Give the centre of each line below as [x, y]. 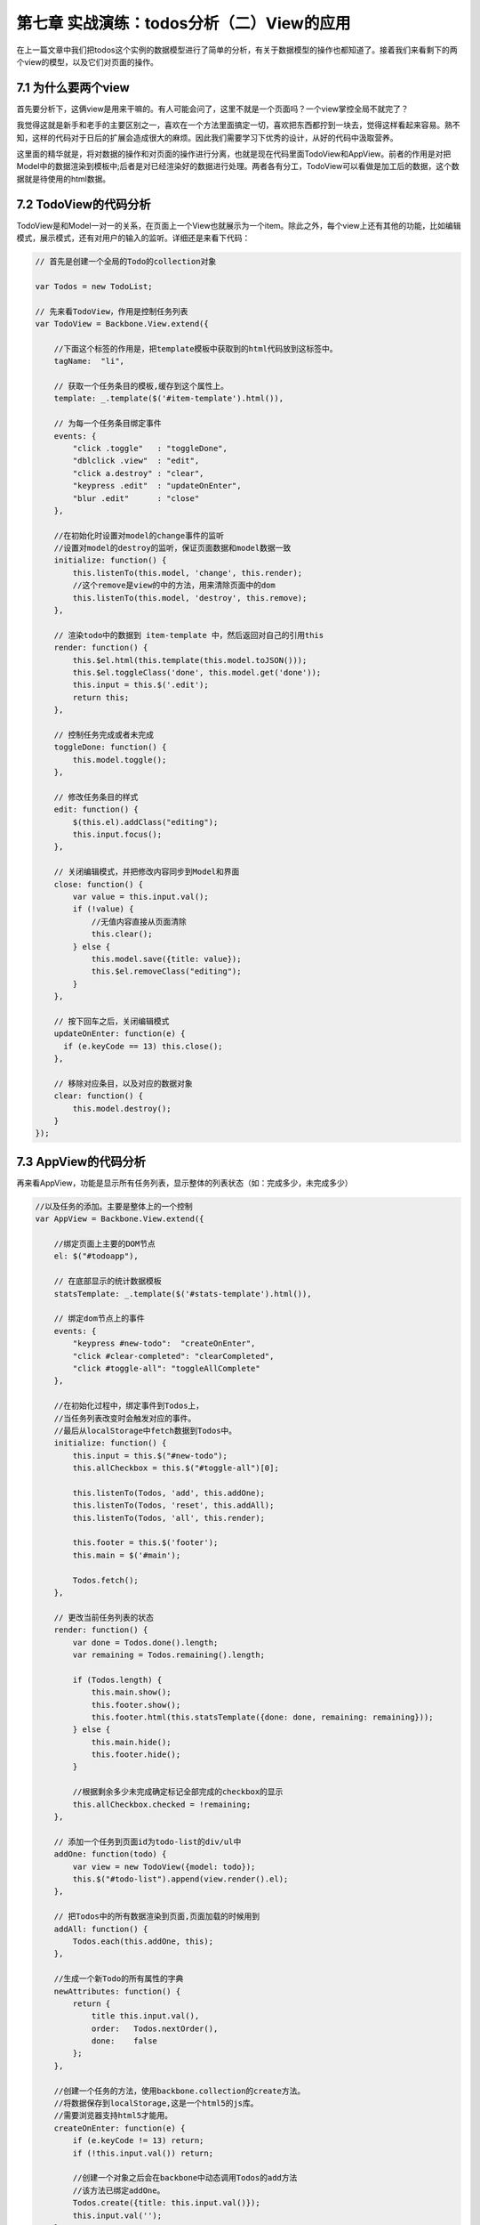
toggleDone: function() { [110, 747]
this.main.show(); [132, 1692]
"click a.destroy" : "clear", [138, 473]
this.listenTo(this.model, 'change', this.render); [188, 573]
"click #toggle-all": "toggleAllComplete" [167, 1368]
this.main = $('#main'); [127, 1555]
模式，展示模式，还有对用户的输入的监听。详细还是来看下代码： [133, 238]
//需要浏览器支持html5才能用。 [113, 2116]
